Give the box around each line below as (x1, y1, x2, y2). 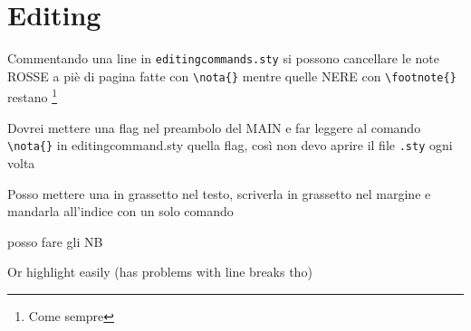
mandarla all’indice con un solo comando (7, 202, 234, 221)
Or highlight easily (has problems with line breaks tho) (7, 262, 312, 281)
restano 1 (7, 85, 57, 107)
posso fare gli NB (7, 232, 103, 251)
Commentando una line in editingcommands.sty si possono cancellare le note (7, 49, 439, 68)
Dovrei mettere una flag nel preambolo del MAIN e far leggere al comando (7, 118, 421, 137)
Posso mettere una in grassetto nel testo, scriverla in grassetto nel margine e (7, 184, 431, 203)
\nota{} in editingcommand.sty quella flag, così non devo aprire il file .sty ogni (7, 136, 453, 155)
